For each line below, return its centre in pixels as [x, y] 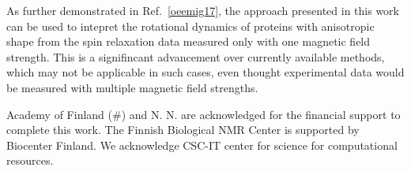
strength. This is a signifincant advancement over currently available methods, [196, 56]
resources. [30, 160]
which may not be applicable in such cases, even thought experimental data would [205, 72]
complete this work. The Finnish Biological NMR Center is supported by [183, 130]
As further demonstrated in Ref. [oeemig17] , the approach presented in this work [203, 10]
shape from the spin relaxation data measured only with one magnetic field [189, 41]
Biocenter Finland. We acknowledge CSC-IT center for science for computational [202, 145]
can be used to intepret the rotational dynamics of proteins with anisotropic [190, 26]
